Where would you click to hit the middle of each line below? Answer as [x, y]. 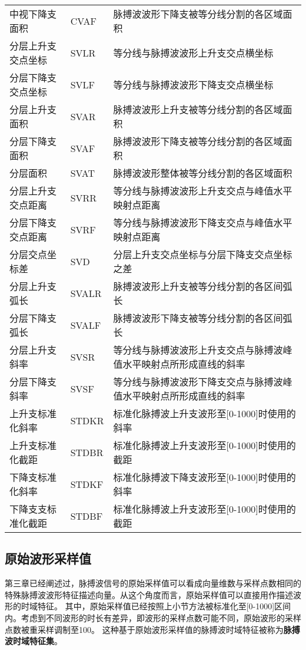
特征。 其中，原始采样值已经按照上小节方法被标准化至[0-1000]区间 [164, 606]
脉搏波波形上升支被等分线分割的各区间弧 [203, 286]
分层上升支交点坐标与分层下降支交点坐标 [203, 254]
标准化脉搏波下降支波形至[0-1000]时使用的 [204, 477]
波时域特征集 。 [34, 641]
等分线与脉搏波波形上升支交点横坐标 [193, 53]
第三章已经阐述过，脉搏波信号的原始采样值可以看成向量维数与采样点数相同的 [153, 583]
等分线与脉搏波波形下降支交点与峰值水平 [203, 222]
